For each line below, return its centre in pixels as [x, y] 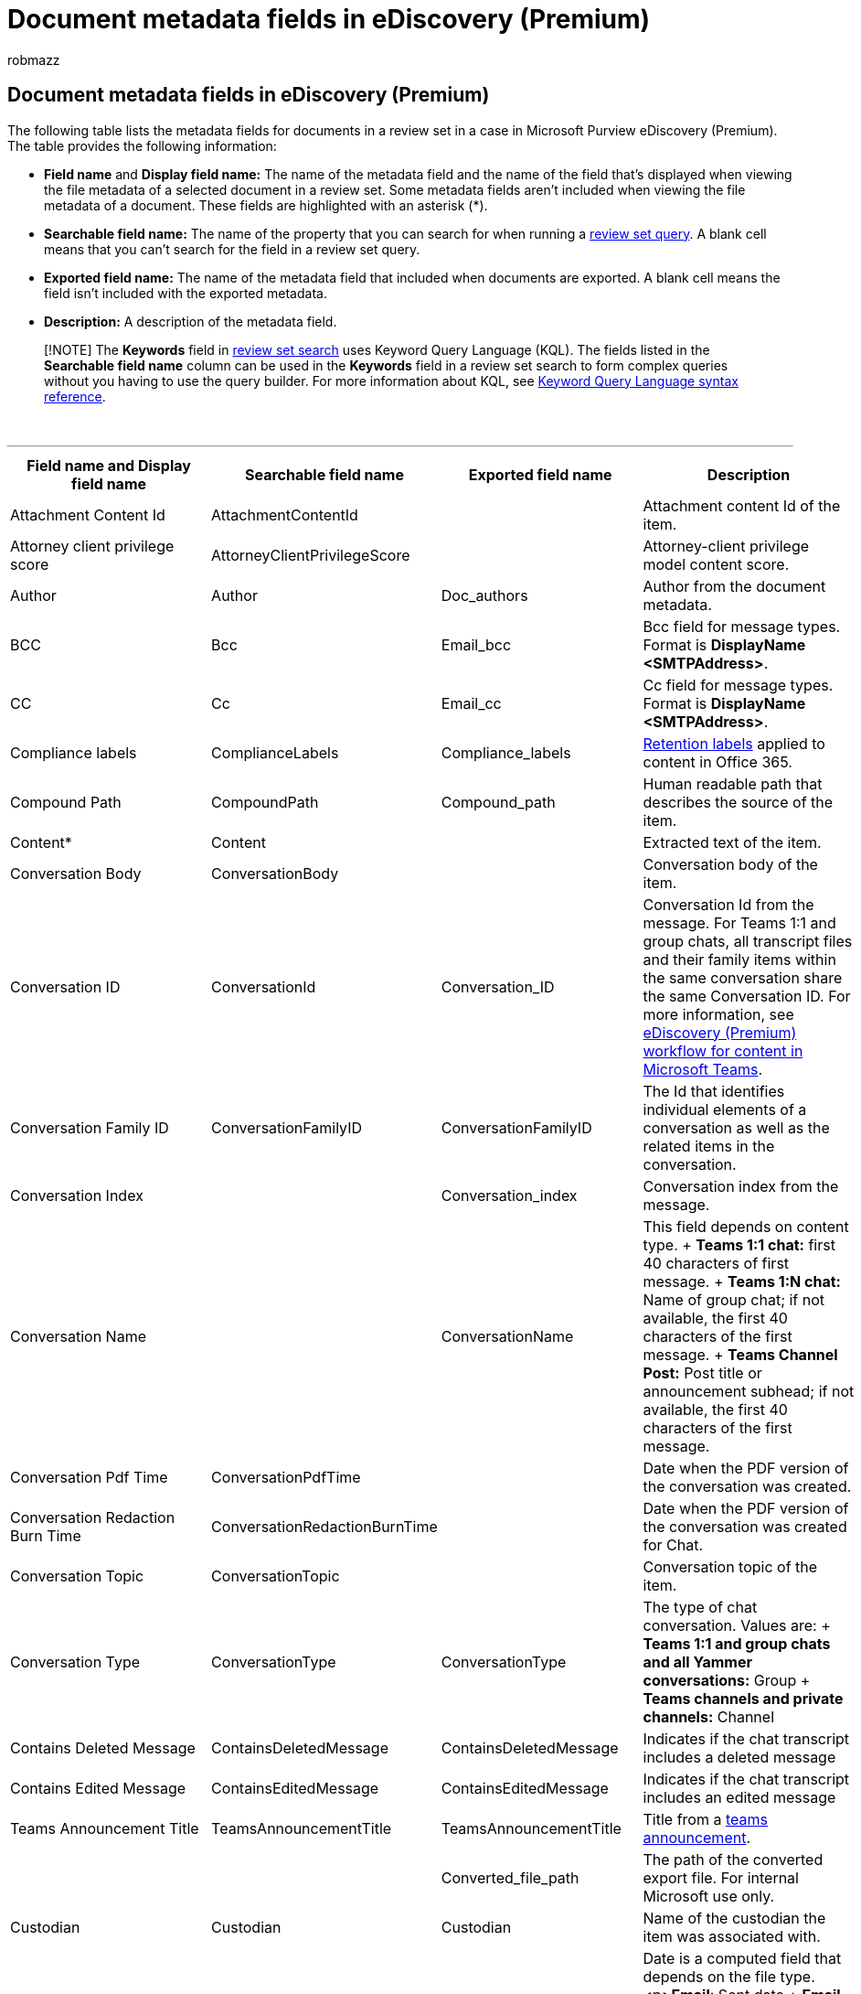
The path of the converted [733, 1859]
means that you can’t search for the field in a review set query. [232, 249]
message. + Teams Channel [740, 1354]
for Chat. [673, 1544]
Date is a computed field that [742, 1958]
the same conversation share [743, 977]
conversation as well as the [736, 1127]
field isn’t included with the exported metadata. [186, 293]
